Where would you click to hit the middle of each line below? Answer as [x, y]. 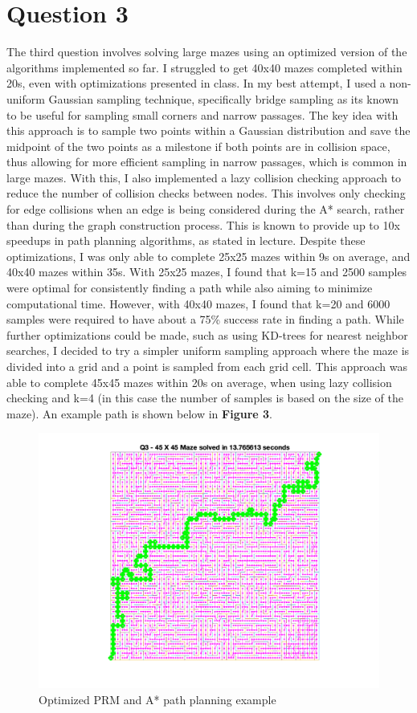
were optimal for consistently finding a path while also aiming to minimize [190, 288]
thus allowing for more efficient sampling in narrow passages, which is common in [207, 162]
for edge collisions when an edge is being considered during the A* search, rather [206, 209]
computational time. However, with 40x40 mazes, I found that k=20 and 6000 [198, 303]
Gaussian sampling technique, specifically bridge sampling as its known [224, 98]
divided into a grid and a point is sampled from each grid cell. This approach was [207, 366]
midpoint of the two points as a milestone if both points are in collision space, [198, 146]
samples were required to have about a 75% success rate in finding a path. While [205, 319]
